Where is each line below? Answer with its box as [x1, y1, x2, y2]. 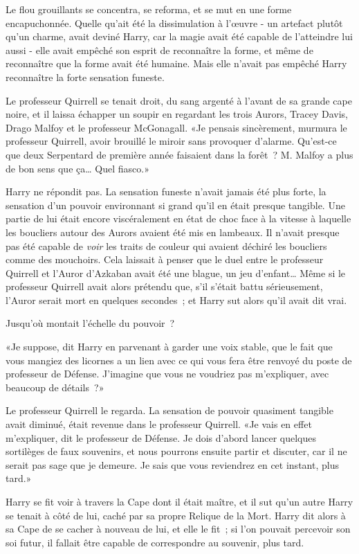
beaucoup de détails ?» [6, 379, 104, 394]
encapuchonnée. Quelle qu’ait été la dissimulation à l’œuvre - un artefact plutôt [6, 15, 343, 30]
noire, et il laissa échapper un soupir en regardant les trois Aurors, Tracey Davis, [6, 107, 348, 121]
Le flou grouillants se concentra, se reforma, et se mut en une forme [6, 2, 292, 16]
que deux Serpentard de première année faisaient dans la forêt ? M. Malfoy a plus [6, 147, 353, 161]
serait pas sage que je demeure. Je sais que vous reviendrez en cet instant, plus [6, 457, 339, 472]
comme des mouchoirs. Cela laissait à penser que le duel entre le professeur [6, 252, 324, 267]
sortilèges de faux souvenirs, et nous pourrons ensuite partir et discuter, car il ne [6, 444, 347, 458]
